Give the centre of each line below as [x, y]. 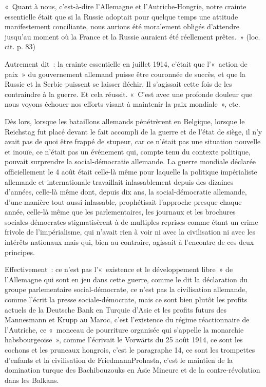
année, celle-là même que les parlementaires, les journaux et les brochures [120, 212]
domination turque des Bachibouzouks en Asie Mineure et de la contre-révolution [132, 370]
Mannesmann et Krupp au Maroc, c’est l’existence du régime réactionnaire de [127, 320]
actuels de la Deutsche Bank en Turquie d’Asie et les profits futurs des [116, 309]
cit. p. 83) [20, 46]
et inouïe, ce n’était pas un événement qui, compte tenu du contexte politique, [128, 151]
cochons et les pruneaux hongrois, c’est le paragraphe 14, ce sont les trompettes [130, 350]
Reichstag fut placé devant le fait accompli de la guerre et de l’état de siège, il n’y [134, 131]
